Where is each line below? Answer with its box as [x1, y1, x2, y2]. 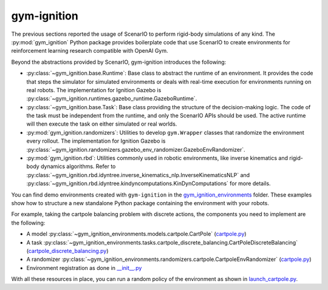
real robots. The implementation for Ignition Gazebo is [26, 86, 162, 93]
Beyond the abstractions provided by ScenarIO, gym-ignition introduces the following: [11, 58, 227, 66]
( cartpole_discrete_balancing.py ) [26, 247, 109, 254]
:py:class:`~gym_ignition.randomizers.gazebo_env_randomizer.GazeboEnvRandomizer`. [26, 146, 245, 153]
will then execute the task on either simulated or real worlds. [26, 120, 177, 127]
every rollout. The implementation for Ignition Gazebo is [26, 137, 166, 145]
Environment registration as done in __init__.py [26, 264, 142, 271]
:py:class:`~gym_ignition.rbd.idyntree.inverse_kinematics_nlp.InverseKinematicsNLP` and [26, 171, 250, 178]
